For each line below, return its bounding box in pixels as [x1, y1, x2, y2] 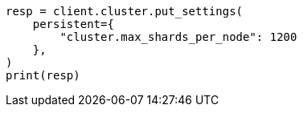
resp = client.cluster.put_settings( [6, 5, 244, 18]
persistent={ [32, 18, 114, 30]
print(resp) [6, 69, 80, 82]
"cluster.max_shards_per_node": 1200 [59, 30, 297, 43]
